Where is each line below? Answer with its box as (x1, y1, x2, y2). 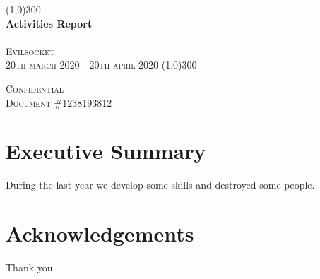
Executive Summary (6, 136, 206, 165)
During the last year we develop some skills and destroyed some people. (6, 177, 315, 192)
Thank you (6, 260, 53, 274)
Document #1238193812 (6, 95, 112, 109)
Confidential (6, 81, 64, 95)
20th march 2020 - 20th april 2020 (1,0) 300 (6, 57, 197, 72)
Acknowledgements (6, 219, 194, 248)
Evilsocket (6, 43, 55, 58)
